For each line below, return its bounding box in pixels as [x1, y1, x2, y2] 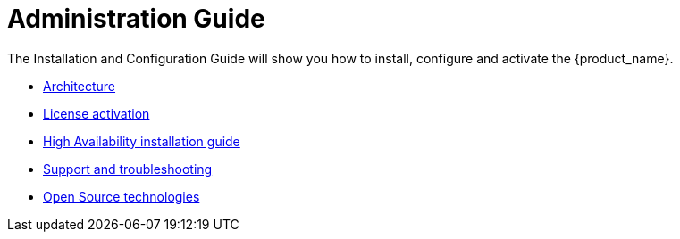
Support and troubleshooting [43, 161, 213, 177]
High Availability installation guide [43, 133, 240, 149]
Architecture [43, 78, 116, 94]
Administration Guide [7, 4, 265, 34]
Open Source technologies [43, 188, 200, 204]
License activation [43, 105, 150, 121]
